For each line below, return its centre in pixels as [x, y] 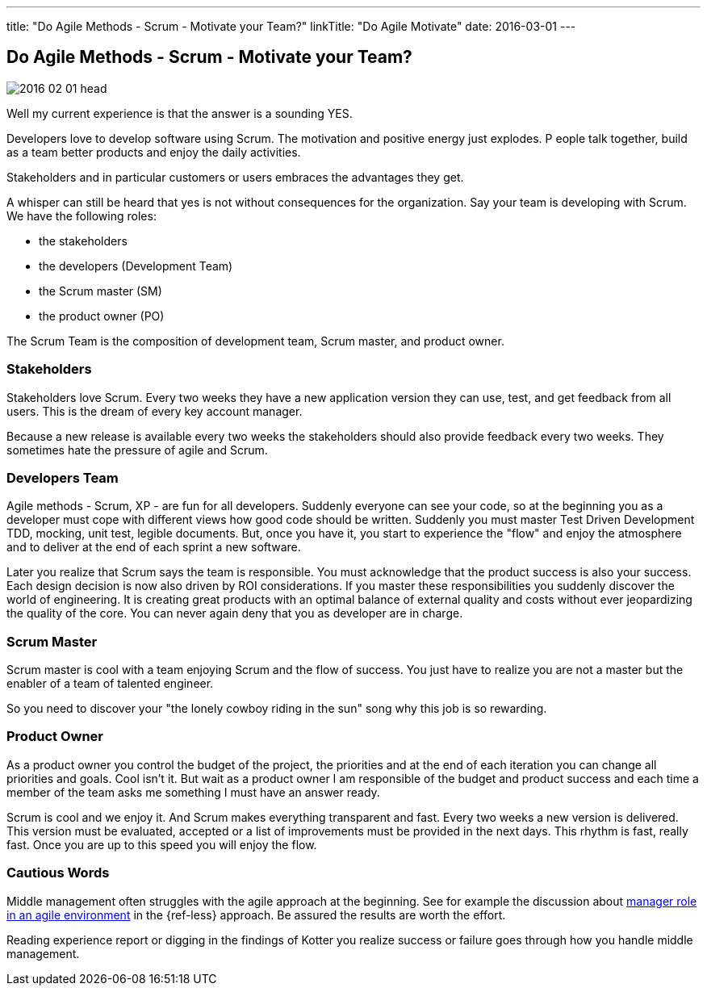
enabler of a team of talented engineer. [110, 684]
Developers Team [63, 477]
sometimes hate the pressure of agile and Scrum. [137, 450]
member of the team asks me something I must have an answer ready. [193, 792]
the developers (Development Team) [136, 266]
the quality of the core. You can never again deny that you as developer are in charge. [235, 613]
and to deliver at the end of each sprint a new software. [154, 547]
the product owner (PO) [102, 316]
